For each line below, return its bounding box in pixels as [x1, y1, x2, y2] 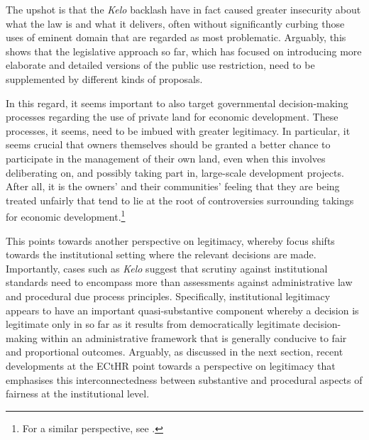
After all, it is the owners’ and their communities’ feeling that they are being [6, 179, 340, 194]
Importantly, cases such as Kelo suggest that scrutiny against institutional [6, 260, 328, 275]
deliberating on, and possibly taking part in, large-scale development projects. [6, 165, 344, 180]
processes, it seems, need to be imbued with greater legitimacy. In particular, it [6, 123, 351, 138]
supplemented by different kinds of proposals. [6, 71, 203, 86]
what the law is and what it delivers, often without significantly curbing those [6, 16, 345, 31]
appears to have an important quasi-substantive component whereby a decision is [6, 302, 359, 317]
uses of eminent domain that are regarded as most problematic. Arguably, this [6, 30, 346, 45]
